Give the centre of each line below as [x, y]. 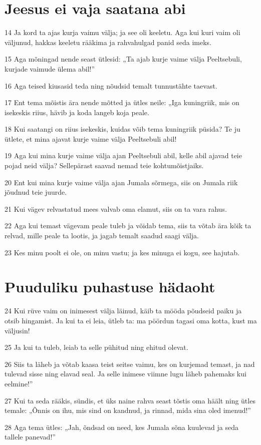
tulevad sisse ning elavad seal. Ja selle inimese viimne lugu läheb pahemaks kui [125, 374]
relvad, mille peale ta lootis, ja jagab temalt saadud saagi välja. [102, 236]
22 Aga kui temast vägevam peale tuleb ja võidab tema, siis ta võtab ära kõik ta [128, 226]
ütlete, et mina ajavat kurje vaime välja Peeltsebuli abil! [91, 138]
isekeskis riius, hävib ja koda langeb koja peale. [77, 112]
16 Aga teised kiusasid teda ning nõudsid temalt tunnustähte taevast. [111, 85]
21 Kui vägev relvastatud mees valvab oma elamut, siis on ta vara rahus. [116, 208]
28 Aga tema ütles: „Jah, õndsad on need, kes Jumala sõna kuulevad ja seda [122, 427]
